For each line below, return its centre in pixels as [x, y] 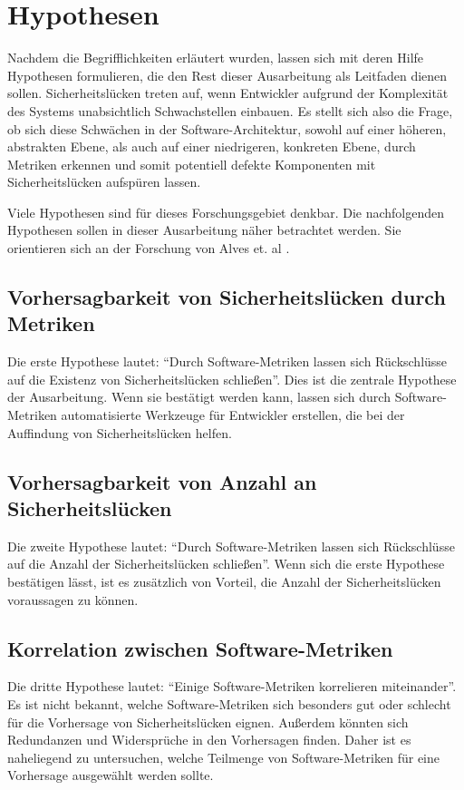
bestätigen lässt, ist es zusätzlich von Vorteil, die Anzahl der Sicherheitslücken [224, 581]
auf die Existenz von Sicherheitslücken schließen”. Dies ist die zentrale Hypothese [232, 379]
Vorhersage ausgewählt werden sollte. [111, 775]
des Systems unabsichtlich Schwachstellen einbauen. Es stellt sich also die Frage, [230, 110]
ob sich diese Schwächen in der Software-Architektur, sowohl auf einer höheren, [227, 128]
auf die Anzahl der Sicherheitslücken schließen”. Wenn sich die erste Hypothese [226, 564]
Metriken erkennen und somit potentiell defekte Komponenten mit [192, 164]
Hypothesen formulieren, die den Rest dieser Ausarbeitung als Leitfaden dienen [227, 75]
